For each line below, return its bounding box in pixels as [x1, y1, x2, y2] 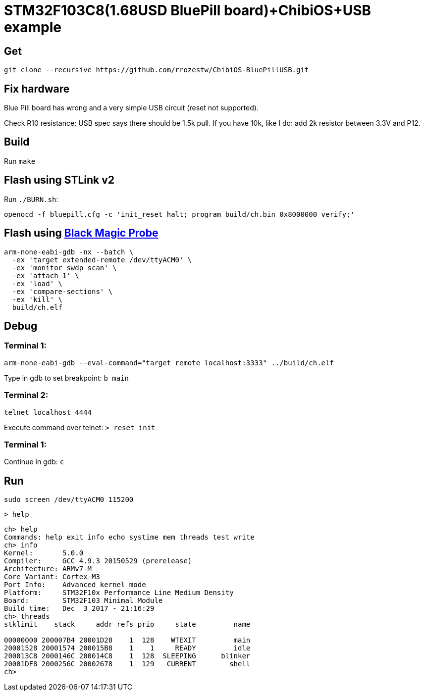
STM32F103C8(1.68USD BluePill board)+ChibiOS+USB [4, 2, 371, 19]
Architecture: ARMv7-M [4, 565, 92, 573]
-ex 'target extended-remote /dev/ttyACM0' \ [12, 255, 192, 264]
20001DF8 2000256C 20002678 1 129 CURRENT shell [4, 660, 251, 668]
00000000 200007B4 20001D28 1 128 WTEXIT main [4, 636, 251, 645]
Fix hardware [4, 82, 70, 95]
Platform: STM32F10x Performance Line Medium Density [4, 589, 234, 597]
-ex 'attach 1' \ [12, 271, 79, 280]
